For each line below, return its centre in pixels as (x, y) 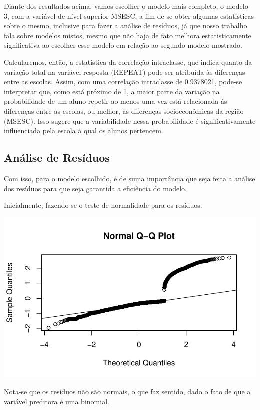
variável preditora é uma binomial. (57, 401)
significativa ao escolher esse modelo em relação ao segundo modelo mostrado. (123, 45)
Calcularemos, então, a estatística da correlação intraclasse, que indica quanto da (128, 62)
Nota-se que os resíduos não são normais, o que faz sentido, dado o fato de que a (127, 392)
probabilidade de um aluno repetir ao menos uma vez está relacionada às (116, 101)
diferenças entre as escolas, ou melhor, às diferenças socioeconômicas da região (124, 111)
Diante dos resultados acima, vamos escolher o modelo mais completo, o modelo (126, 6)
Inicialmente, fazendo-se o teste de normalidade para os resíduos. (103, 205)
